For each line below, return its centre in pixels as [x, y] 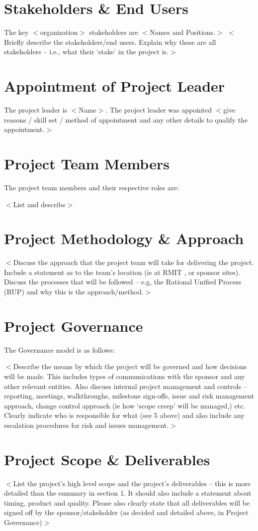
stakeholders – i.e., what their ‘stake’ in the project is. [86, 52]
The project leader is [36, 110]
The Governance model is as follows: [59, 349]
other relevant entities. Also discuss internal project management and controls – [126, 386]
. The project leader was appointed [159, 110]
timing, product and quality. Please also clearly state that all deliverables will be [127, 502]
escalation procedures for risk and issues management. [86, 425]
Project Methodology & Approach [124, 238]
